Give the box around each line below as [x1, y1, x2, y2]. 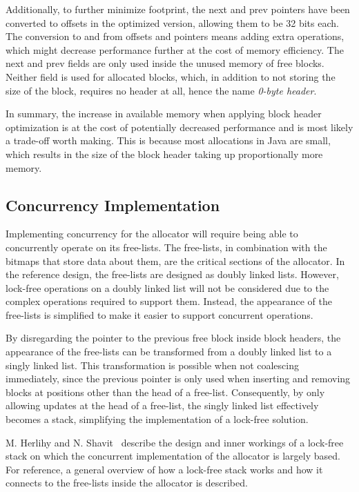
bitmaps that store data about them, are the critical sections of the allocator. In [6, 253, 345, 268]
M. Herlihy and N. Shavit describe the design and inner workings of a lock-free [6, 435, 344, 449]
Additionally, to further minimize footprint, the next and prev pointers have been [6, 2, 350, 16]
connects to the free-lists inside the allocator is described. [6, 475, 248, 490]
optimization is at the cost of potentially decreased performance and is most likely [6, 119, 353, 134]
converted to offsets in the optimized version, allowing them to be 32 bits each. [6, 15, 339, 30]
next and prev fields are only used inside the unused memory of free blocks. [6, 56, 324, 70]
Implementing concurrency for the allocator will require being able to [6, 226, 298, 241]
